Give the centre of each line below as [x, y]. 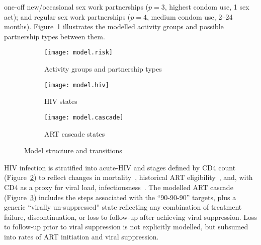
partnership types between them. [55, 36]
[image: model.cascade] [84, 117]
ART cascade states [75, 133]
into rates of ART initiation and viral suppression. [81, 236]
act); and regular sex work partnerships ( [67, 16]
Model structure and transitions [73, 150]
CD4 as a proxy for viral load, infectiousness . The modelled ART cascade [119, 187]
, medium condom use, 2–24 [190, 16]
